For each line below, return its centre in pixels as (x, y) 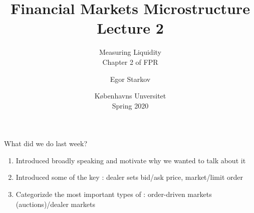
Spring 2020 (130, 105)
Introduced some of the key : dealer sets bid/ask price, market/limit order (129, 177)
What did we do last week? (46, 143)
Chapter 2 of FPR (130, 62)
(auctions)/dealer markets (55, 204)
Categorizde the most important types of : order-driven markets (114, 194)
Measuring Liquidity (130, 52)
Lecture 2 (130, 28)
